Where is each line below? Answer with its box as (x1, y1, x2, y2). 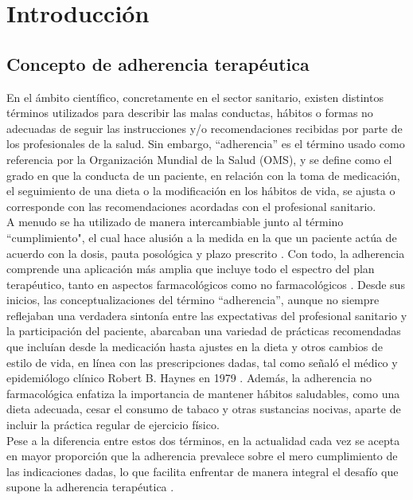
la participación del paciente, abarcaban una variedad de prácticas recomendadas (6, 322, 401, 339)
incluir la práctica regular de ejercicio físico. (6, 416, 220, 433)
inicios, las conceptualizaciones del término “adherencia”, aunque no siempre (6, 291, 380, 308)
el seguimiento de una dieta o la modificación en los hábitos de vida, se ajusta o (6, 182, 395, 199)
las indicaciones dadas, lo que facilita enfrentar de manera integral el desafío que (6, 463, 399, 479)
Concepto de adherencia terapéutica (6, 51, 310, 76)
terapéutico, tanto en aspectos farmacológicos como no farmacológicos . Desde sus (6, 275, 405, 292)
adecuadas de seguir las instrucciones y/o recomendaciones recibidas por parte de (6, 119, 403, 136)
